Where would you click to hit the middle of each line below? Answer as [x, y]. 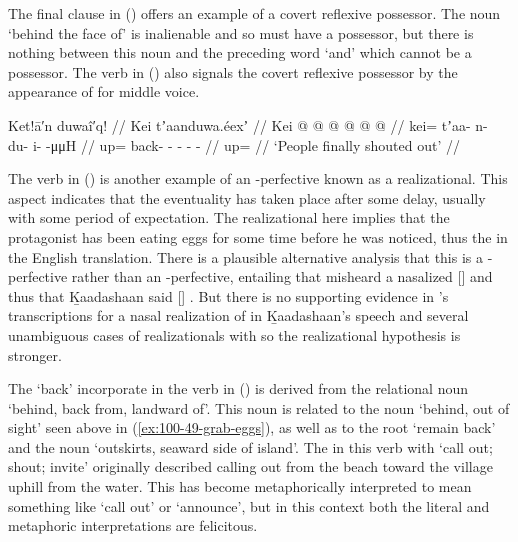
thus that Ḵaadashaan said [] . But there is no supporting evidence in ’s [228, 295]
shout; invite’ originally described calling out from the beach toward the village [250, 466]
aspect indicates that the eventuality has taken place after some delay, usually [247, 197]
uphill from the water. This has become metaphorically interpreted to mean [240, 486]
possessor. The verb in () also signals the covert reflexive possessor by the [233, 71]
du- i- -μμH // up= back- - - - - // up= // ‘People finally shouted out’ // [234, 144]
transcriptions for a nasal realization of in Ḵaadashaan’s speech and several [238, 315]
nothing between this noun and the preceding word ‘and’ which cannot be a [240, 52]
